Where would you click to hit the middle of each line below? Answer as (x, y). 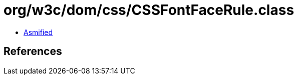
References (33, 51)
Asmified (38, 32)
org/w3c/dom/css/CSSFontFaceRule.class (149, 10)
